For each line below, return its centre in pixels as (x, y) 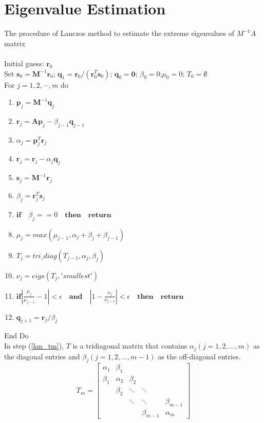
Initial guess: (24, 63)
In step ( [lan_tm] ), (34, 346)
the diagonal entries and (42, 356)
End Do (16, 335)
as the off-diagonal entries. (199, 356)
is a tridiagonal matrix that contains (130, 346)
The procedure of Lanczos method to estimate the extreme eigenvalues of (119, 33)
